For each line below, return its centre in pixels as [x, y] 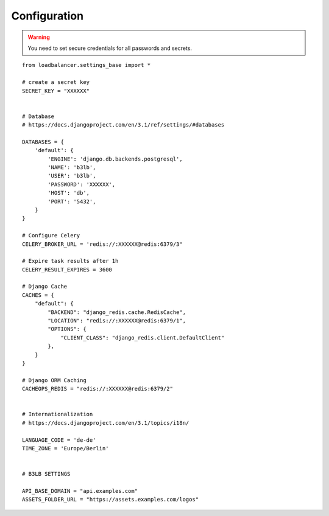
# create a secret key [56, 82]
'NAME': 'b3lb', [72, 168]
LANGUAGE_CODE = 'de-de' [59, 440]
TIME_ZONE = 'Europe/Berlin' [65, 448]
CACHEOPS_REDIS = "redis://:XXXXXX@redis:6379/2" [98, 389]
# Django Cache [45, 287]
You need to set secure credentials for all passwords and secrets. [110, 48]
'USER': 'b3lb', [72, 176]
